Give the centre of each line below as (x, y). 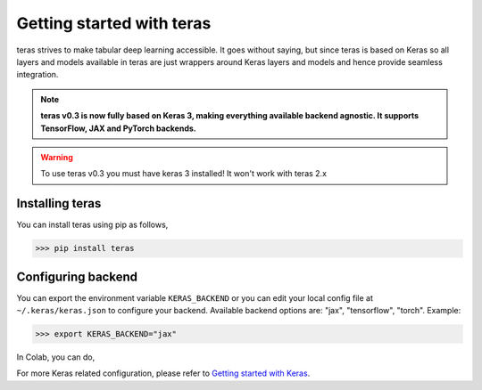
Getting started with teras (114, 23)
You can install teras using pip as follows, (92, 225)
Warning (57, 157)
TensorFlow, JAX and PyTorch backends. (118, 128)
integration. (37, 75)
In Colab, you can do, (56, 357)
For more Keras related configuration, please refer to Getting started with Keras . (163, 373)
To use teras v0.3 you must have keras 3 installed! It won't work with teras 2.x (184, 174)
